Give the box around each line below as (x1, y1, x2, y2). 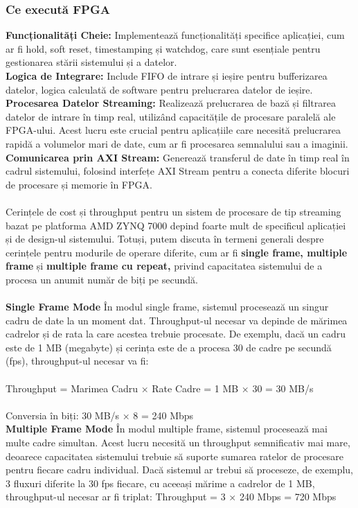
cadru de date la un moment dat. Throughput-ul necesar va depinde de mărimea (6, 313, 348, 327)
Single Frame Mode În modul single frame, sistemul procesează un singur (6, 299, 329, 314)
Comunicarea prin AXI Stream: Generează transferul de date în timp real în (6, 150, 350, 164)
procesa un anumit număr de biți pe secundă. (6, 272, 198, 286)
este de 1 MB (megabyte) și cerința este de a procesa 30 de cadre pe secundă (6, 340, 332, 354)
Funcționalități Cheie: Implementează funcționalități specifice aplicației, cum (6, 28, 345, 42)
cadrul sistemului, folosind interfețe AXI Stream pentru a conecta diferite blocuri (6, 164, 350, 178)
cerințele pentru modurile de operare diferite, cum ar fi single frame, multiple (6, 245, 348, 259)
